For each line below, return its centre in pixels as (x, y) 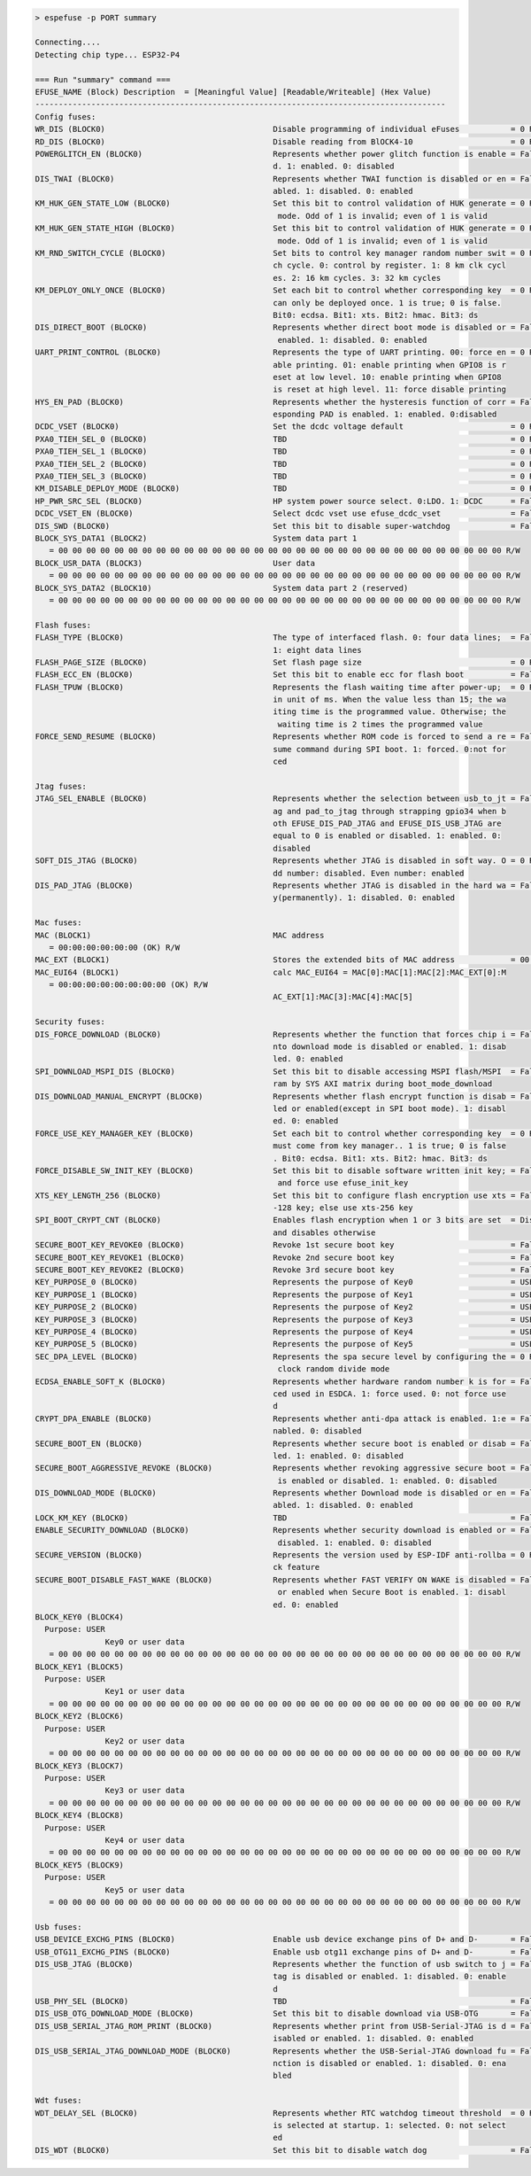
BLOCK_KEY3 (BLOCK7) (79, 1766)
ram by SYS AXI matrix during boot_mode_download (383, 1084)
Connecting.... (68, 43)
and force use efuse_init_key (343, 1183)
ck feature (296, 1567)
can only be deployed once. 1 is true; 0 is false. (387, 303)
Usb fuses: (58, 1927)
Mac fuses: (58, 923)
